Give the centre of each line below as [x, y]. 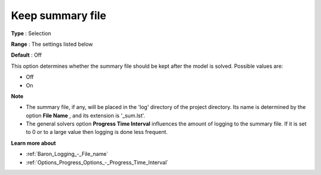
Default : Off [26, 55]
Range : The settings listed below [52, 44]
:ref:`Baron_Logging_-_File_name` [67, 154]
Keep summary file [59, 15]
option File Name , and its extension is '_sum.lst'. [86, 115]
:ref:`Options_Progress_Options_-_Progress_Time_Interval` [97, 162]
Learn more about [34, 143]
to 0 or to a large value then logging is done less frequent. [97, 132]
